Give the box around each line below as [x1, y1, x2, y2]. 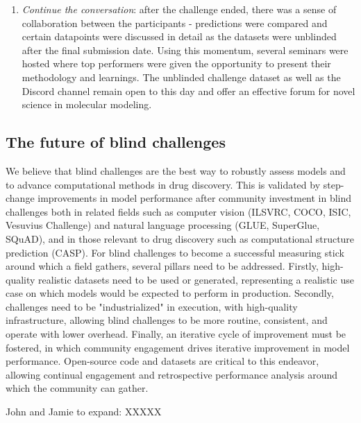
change [6, 191, 35, 205]
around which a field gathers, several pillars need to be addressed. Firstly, [6, 259, 319, 273]
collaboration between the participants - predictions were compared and [22, 15, 328, 30]
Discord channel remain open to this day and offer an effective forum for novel [22, 83, 355, 98]
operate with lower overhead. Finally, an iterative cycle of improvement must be [6, 327, 346, 341]
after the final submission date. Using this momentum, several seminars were [22, 42, 349, 57]
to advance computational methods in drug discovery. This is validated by [6, 177, 321, 191]
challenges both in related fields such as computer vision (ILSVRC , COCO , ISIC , [6, 204, 351, 218]
